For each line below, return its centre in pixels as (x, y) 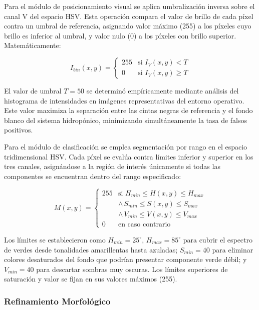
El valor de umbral (33, 90)
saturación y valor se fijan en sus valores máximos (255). (91, 279)
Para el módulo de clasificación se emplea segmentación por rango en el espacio (126, 146)
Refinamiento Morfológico (57, 301)
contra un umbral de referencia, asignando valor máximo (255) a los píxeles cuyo (128, 26)
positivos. (19, 130)
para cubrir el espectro (218, 239)
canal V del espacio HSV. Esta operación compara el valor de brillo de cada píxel (129, 16)
